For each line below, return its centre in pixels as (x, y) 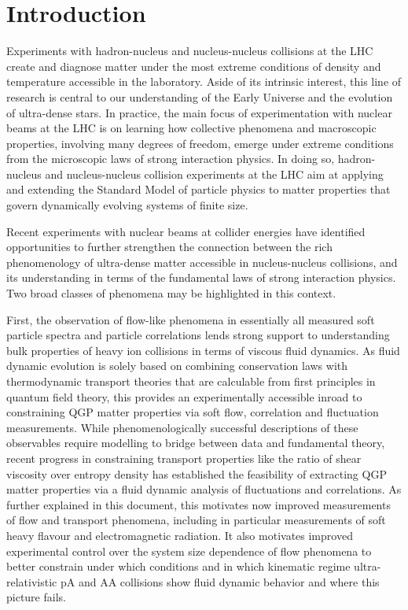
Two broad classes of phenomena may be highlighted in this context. (171, 293)
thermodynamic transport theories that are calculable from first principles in (191, 381)
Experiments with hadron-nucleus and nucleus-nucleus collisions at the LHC (190, 51)
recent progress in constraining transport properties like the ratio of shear (184, 458)
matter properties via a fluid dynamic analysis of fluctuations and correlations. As (204, 489)
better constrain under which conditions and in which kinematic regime (178, 566)
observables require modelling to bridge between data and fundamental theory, (196, 443)
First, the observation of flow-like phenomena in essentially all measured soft (191, 319)
